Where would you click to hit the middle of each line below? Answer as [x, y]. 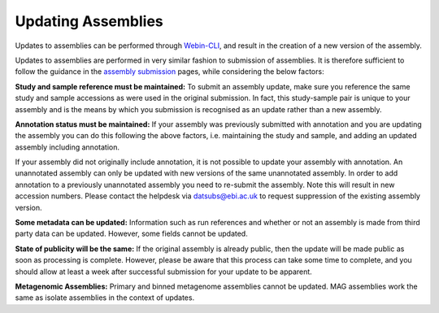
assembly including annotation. [67, 147]
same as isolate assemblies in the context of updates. [105, 298]
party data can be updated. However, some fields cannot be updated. [131, 234]
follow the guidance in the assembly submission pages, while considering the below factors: [170, 72]
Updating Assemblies [89, 21]
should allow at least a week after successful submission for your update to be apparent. [163, 272]
